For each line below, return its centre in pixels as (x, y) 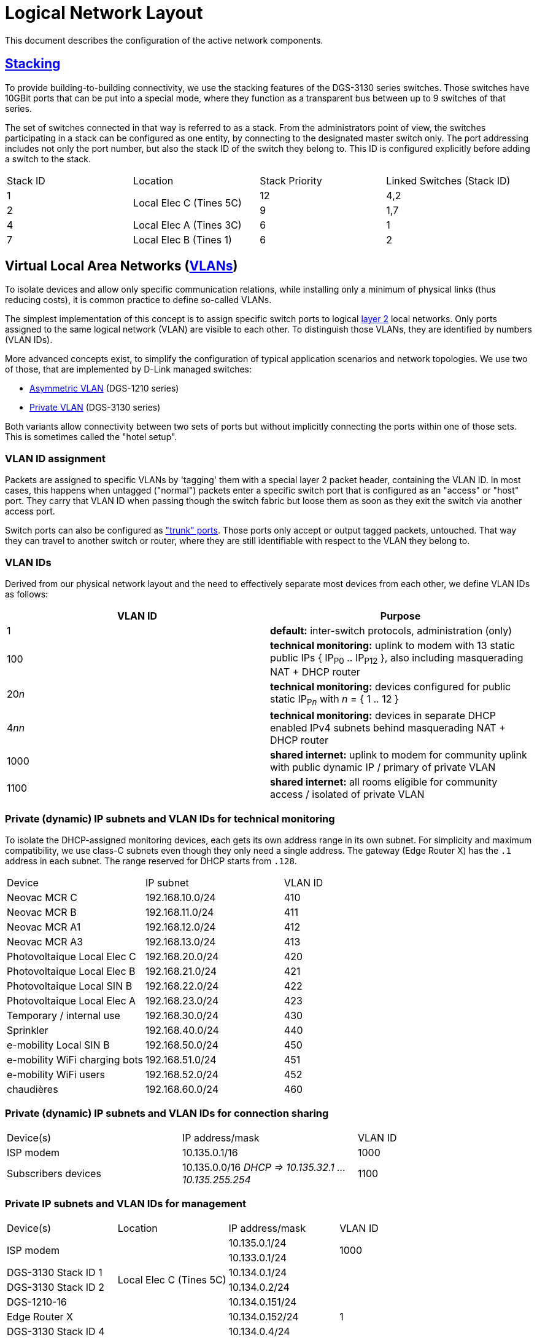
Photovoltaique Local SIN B (70, 986)
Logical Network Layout (104, 13)
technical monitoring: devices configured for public (391, 687)
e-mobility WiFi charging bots (75, 1060)
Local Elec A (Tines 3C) (187, 225)
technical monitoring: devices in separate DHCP (383, 716)
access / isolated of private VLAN (347, 794)
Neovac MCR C (42, 898)
